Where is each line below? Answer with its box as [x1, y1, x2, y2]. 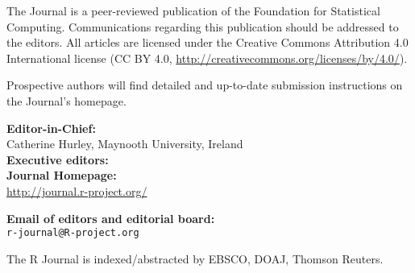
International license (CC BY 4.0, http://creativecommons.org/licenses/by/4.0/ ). [6, 49, 408, 66]
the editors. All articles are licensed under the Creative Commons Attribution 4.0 [6, 34, 409, 51]
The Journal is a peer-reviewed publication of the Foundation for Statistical [6, 2, 380, 19]
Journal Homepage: [6, 167, 117, 184]
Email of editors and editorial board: [6, 209, 215, 226]
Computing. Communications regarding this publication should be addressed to [6, 18, 399, 35]
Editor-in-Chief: [6, 119, 96, 136]
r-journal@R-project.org [6, 227, 139, 239]
